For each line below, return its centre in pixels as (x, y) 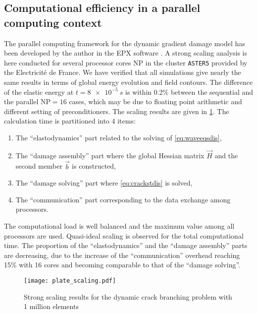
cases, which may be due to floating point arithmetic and (155, 101)
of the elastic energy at (39, 92)
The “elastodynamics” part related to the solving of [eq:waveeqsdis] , (119, 137)
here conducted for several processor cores (68, 62)
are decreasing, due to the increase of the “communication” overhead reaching (122, 255)
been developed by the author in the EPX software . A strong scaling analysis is (126, 53)
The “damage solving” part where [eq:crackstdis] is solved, (104, 183)
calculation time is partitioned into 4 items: (70, 121)
